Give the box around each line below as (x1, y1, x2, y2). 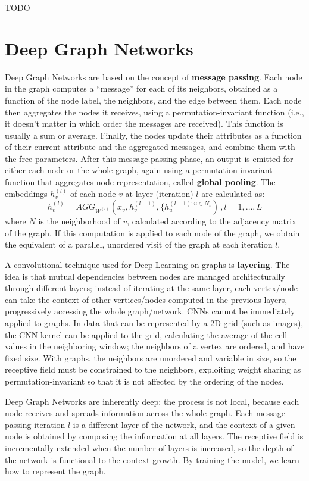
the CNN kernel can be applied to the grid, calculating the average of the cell (5, 328, 288, 341)
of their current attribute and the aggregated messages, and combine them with (5, 140, 295, 153)
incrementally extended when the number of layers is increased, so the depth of (5, 441, 294, 454)
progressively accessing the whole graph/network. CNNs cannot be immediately (5, 305, 295, 317)
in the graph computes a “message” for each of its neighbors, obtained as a (5, 82, 278, 95)
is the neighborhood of (38, 215, 120, 227)
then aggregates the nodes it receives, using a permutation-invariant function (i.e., (5, 105, 304, 118)
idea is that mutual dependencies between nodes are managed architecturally (5, 270, 285, 282)
